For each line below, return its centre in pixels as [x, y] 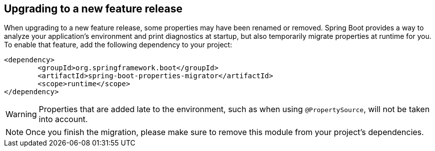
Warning [21, 114]
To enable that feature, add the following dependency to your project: [118, 45]
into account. [63, 119]
